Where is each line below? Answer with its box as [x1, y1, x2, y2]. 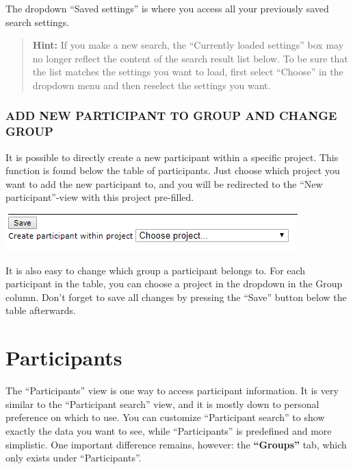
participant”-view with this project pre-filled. [5, 190, 194, 204]
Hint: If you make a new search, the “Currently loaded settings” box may [32, 38, 344, 52]
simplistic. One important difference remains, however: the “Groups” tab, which [5, 437, 347, 451]
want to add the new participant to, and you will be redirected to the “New [5, 176, 323, 191]
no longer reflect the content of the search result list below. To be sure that [32, 51, 348, 65]
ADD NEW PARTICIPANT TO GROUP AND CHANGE [5, 107, 337, 124]
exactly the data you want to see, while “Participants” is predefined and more [5, 423, 332, 437]
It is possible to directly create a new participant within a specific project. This [5, 149, 339, 164]
